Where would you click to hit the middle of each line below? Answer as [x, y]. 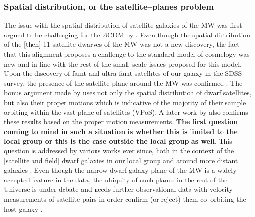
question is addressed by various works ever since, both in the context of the [119, 150]
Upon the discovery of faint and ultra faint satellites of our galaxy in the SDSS [123, 73]
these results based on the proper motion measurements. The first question [121, 122]
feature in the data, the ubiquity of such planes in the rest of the [130, 179]
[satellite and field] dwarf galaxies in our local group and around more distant [121, 160]
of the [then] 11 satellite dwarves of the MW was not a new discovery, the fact [122, 44]
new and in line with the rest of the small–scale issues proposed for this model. [123, 63]
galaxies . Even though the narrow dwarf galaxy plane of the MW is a [110, 170]
